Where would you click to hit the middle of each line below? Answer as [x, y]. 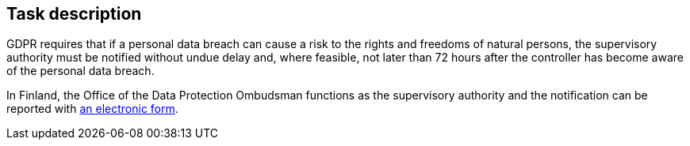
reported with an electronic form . [92, 109]
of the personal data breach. [80, 71]
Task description [74, 14]
